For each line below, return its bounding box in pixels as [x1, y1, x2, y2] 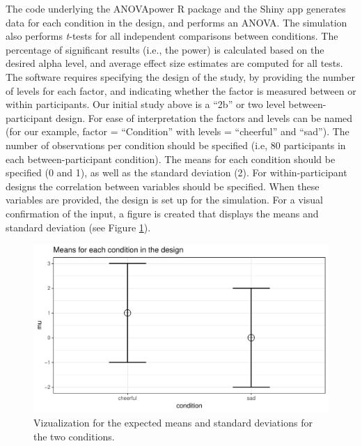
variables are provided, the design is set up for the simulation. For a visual [6, 192, 323, 207]
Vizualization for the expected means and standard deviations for [33, 415, 313, 429]
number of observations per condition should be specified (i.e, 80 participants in [6, 137, 346, 152]
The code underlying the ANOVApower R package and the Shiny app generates [6, 1, 346, 15]
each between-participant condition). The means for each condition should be [6, 151, 336, 166]
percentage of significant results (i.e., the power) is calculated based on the [6, 42, 324, 56]
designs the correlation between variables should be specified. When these [6, 178, 320, 193]
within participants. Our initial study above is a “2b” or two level [6, 97, 285, 111]
